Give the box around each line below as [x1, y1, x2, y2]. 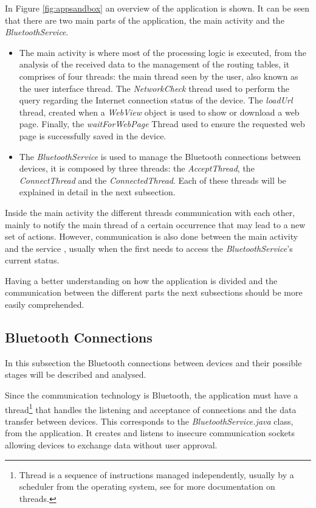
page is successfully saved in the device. [19, 129, 167, 142]
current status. [5, 254, 60, 266]
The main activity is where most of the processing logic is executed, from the [19, 46, 306, 58]
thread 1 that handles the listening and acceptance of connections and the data [5, 401, 297, 416]
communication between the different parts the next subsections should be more [5, 286, 303, 299]
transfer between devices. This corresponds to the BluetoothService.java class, [5, 414, 294, 427]
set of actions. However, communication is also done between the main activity [5, 230, 298, 243]
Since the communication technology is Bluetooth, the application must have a [5, 389, 298, 402]
